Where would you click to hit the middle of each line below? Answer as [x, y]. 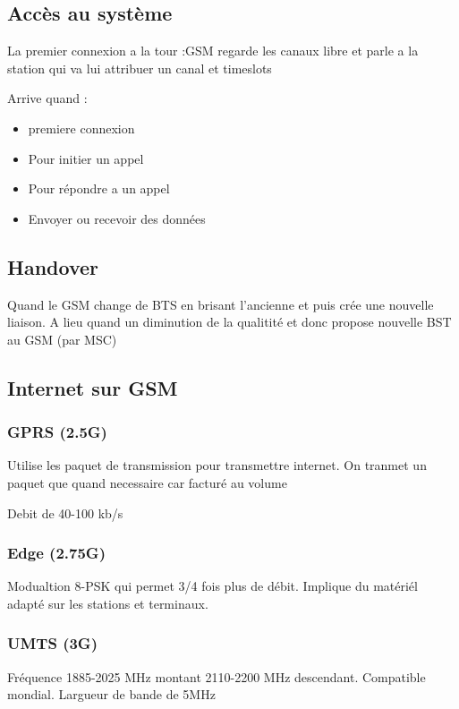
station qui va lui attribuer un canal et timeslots [140, 68]
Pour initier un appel [86, 158]
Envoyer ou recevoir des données [117, 218]
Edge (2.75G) [56, 553]
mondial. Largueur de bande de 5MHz [111, 694]
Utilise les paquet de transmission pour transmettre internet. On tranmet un [217, 465]
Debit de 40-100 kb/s [65, 513]
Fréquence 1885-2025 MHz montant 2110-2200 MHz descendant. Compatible [217, 676]
